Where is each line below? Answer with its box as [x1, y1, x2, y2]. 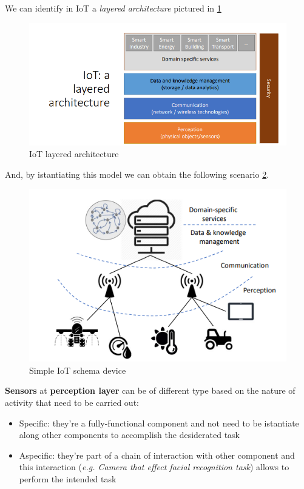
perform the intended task [19, 473, 117, 485]
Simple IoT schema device [29, 363, 126, 376]
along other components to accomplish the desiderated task [19, 428, 240, 441]
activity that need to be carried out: [5, 396, 139, 409]
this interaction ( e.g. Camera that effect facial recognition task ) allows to [19, 460, 289, 473]
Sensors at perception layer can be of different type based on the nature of [5, 384, 296, 397]
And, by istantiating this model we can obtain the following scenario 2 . [5, 167, 269, 180]
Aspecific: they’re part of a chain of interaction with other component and [19, 448, 295, 461]
